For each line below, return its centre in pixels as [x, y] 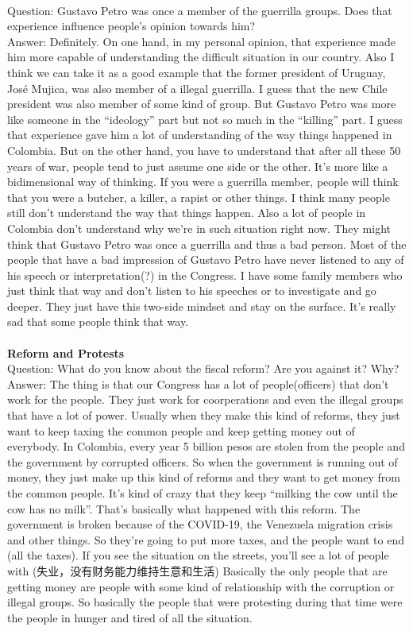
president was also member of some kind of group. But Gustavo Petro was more [202, 104]
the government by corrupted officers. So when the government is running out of [203, 461]
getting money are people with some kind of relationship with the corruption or [201, 586]
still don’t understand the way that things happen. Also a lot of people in [187, 213]
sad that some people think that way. [98, 321]
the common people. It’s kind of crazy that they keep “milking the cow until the [203, 493]
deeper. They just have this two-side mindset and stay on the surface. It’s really [202, 306]
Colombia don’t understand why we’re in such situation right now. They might [199, 228]
